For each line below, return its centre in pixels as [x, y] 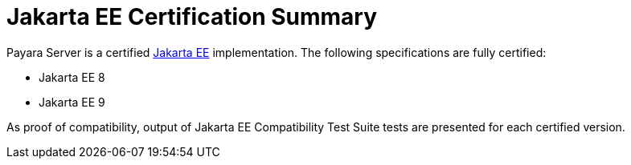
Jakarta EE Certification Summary [192, 17]
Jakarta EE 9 [72, 102]
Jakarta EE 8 [72, 77]
